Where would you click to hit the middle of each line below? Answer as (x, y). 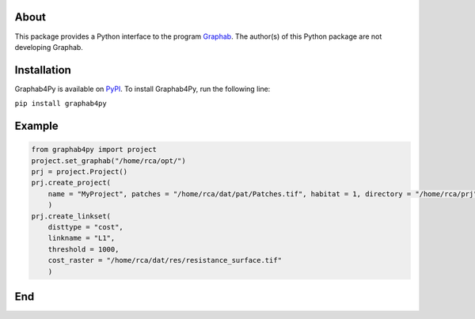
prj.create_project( (71, 183)
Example (36, 126)
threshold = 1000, (84, 249)
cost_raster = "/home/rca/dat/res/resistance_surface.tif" (165, 260)
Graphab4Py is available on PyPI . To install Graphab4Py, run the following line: (142, 89)
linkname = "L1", (82, 238)
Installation (43, 70)
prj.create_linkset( (71, 216)
